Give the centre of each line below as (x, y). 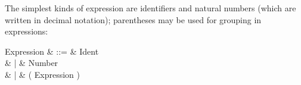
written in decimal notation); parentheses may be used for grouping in (133, 19)
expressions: (27, 31)
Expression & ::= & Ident (52, 51)
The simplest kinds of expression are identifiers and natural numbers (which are (150, 8)
